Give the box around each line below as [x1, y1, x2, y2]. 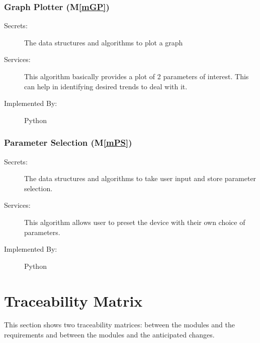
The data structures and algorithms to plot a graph [24, 37, 183, 47]
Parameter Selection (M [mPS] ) [4, 136, 132, 149]
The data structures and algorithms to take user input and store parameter [24, 173, 256, 184]
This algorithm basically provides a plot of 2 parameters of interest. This [24, 71, 249, 81]
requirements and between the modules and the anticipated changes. [4, 329, 215, 340]
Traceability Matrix [4, 290, 143, 311]
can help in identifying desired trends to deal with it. [24, 81, 188, 91]
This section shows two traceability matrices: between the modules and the [4, 319, 235, 330]
